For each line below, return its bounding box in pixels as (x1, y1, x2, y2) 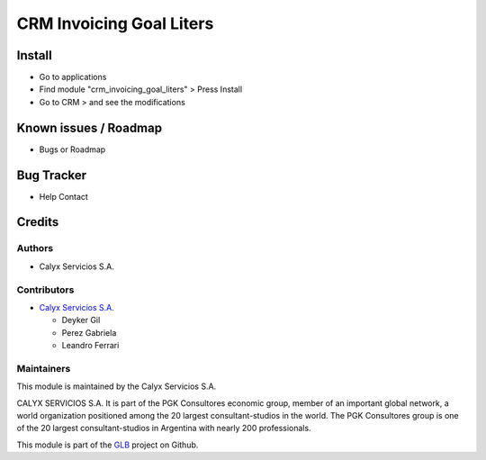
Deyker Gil (61, 315, 101, 326)
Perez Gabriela (61, 327, 117, 338)
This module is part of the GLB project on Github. (16, 439, 199, 450)
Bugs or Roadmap (39, 144, 106, 155)
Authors (16, 242, 54, 255)
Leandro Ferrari (61, 340, 120, 351)
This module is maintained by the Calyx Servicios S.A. (16, 381, 217, 392)
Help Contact (39, 191, 89, 202)
